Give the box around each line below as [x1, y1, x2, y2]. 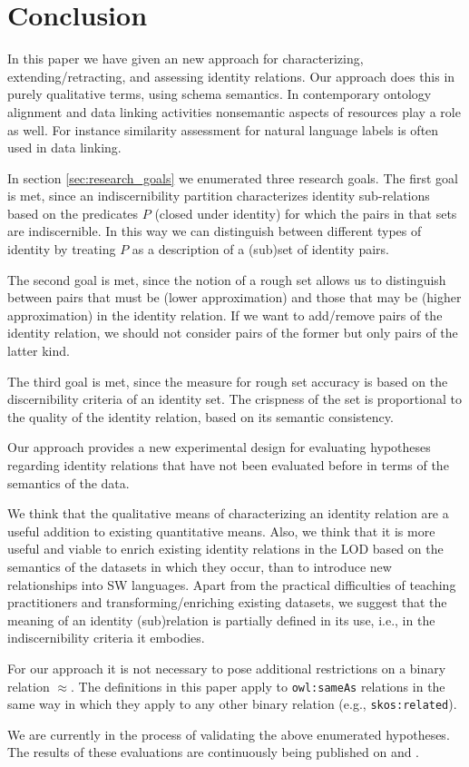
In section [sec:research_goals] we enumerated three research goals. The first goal [7, 168, 458, 187]
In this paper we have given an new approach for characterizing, [7, 49, 364, 68]
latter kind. [7, 341, 70, 360]
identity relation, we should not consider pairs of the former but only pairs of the [7, 323, 458, 342]
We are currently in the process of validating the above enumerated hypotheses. [7, 724, 450, 743]
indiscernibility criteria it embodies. [7, 628, 205, 647]
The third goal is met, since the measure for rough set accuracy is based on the [7, 371, 448, 390]
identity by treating [7, 240, 116, 259]
